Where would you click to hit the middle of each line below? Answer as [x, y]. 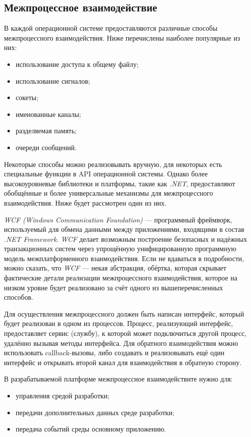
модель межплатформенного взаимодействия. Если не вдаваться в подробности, [124, 258]
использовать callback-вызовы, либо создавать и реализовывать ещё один [114, 353]
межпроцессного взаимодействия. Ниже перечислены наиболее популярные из [122, 37]
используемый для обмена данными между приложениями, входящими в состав [124, 229]
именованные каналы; [48, 114]
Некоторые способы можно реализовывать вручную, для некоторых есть [113, 164]
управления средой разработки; [62, 396]
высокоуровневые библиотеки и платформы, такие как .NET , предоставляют [120, 183]
